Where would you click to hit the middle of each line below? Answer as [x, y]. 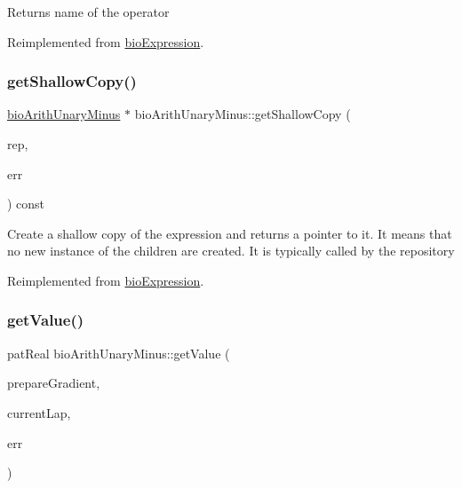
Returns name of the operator [88, 12]
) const [26, 204]
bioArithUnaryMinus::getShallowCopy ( [243, 114]
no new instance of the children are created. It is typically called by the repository [231, 251]
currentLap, [39, 412]
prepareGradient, [54, 383]
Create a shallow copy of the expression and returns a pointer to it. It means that [230, 233]
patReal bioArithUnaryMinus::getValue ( [119, 353]
